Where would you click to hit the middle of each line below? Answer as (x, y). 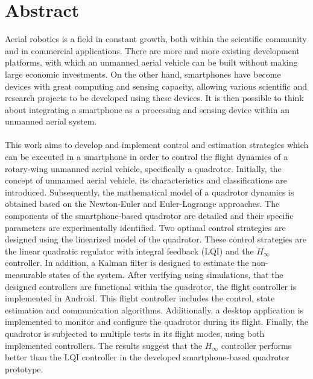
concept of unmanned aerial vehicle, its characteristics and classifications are (146, 180)
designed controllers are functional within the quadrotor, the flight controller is (151, 286)
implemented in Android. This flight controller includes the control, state (140, 298)
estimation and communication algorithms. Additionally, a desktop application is (154, 310)
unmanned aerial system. (51, 121)
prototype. (24, 368)
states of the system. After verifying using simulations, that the (166, 274)
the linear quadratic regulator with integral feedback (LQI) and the (129, 251)
